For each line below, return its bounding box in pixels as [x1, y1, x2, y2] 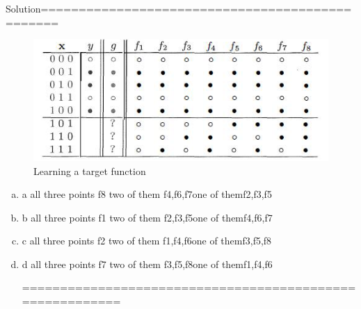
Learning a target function [33, 163, 146, 178]
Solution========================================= [6, 1, 352, 15]
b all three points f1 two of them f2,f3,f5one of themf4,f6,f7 [22, 210, 273, 224]
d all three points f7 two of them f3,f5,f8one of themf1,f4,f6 [22, 256, 273, 271]
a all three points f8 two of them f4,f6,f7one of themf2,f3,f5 [22, 187, 272, 201]
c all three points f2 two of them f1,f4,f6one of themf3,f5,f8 [22, 233, 272, 248]
